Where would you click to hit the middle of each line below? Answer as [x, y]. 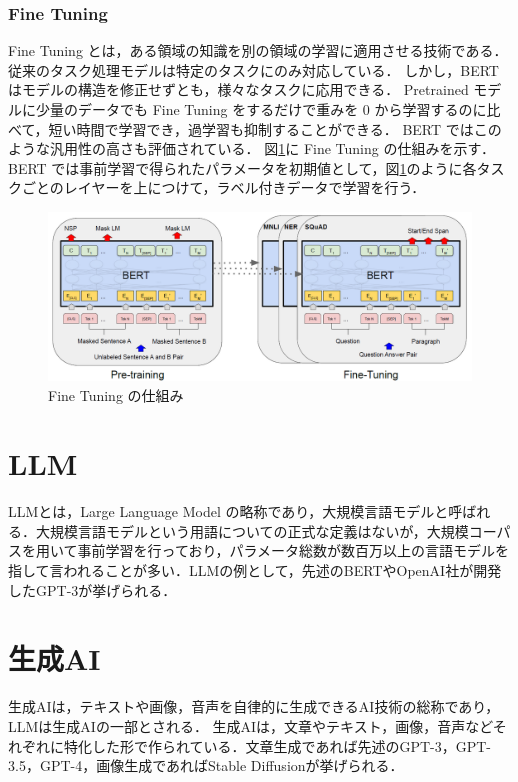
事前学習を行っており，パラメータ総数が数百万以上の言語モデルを [293, 550]
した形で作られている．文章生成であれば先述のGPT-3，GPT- [291, 745]
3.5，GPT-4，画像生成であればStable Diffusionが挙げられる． [206, 765]
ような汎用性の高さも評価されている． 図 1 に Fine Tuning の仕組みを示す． [251, 148]
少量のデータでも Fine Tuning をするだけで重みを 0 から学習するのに [261, 109]
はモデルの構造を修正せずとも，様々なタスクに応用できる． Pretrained [238, 89]
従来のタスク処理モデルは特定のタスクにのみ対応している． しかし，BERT [253, 69]
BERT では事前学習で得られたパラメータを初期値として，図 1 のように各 [242, 167]
